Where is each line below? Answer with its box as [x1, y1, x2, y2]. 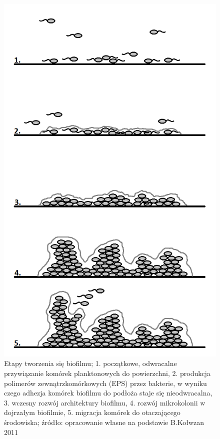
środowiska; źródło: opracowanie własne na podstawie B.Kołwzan [4, 416, 204, 427]
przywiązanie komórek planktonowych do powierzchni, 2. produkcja [4, 367, 210, 378]
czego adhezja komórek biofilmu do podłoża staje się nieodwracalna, [4, 387, 212, 398]
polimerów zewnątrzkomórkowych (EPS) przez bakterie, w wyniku [4, 377, 207, 388]
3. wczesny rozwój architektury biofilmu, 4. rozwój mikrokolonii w [4, 397, 205, 407]
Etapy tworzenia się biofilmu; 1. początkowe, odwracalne [4, 358, 177, 368]
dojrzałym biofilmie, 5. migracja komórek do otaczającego [4, 407, 180, 417]
